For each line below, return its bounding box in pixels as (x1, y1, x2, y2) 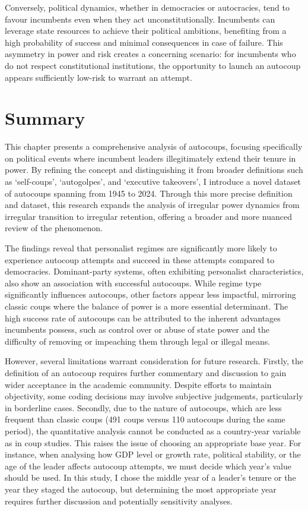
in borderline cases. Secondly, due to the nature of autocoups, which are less (5, 401, 282, 414)
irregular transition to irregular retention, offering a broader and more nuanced (5, 210, 292, 222)
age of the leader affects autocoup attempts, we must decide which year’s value (5, 459, 291, 472)
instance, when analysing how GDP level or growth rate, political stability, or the (5, 448, 301, 460)
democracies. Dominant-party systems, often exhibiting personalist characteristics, (5, 265, 304, 277)
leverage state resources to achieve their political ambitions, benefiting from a (5, 24, 287, 37)
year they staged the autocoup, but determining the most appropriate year (5, 482, 277, 495)
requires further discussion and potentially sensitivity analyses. (5, 494, 233, 507)
